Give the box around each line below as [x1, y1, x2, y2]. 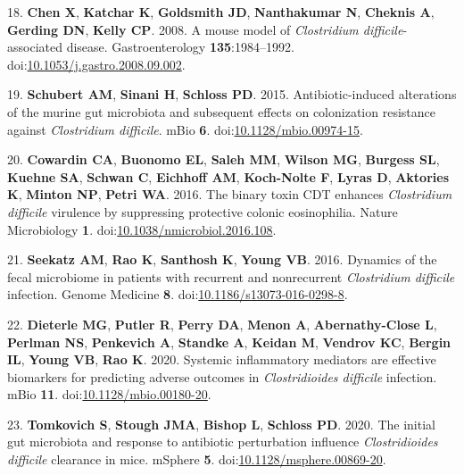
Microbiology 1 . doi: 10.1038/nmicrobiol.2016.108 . [7, 220, 277, 238]
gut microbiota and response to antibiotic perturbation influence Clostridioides [7, 432, 438, 451]
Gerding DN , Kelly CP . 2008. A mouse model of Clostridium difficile [7, 20, 403, 38]
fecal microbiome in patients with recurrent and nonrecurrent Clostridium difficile [7, 267, 455, 286]
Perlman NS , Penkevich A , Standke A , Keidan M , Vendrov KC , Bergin [7, 332, 452, 351]
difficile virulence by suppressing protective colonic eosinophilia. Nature [7, 202, 398, 221]
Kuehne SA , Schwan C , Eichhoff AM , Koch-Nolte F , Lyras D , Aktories [7, 167, 449, 186]
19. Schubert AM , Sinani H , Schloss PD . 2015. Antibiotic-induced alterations [7, 85, 457, 104]
